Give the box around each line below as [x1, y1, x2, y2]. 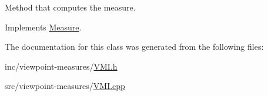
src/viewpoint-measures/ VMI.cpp [5, 80, 125, 92]
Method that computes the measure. [5, 1, 136, 13]
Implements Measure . [5, 20, 82, 33]
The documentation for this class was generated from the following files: [5, 40, 264, 53]
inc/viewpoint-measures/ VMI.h [5, 60, 118, 72]
